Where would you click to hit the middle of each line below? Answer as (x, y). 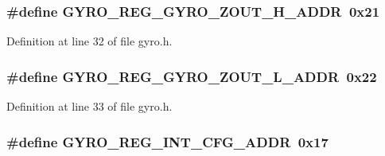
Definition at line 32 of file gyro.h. (89, 41)
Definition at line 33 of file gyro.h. (89, 106)
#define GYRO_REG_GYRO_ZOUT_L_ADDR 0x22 (192, 76)
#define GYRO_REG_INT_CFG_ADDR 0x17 (167, 141)
